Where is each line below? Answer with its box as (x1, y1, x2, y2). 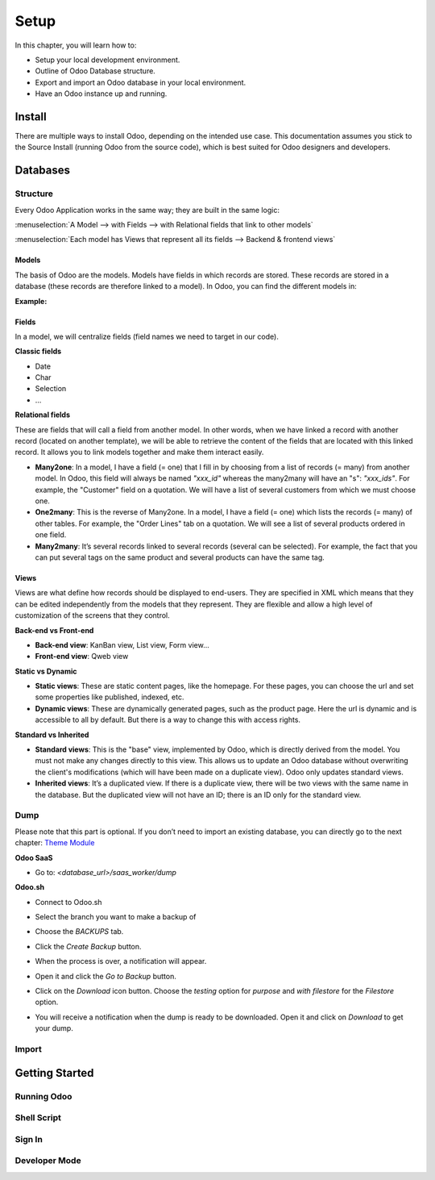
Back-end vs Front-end (14, 625, 94, 635)
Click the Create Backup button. (35, 941, 142, 951)
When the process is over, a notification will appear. (35, 957, 207, 966)
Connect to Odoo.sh (35, 897, 102, 907)
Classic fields (14, 347, 62, 357)
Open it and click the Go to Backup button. (35, 971, 176, 981)
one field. (35, 530, 67, 540)
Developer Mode (14, 1155, 81, 1166)
